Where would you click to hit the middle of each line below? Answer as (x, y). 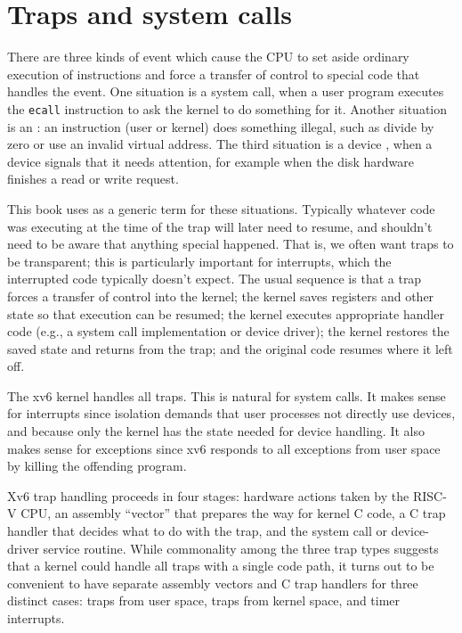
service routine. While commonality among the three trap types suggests (241, 548)
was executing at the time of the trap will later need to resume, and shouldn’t (220, 226)
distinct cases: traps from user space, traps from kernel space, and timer (204, 600)
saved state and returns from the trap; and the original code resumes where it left (230, 348)
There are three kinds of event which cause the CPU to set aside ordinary (208, 57)
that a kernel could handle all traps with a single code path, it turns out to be (221, 566)
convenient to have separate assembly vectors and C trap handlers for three (213, 583)
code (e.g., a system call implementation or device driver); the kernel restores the (228, 331)
